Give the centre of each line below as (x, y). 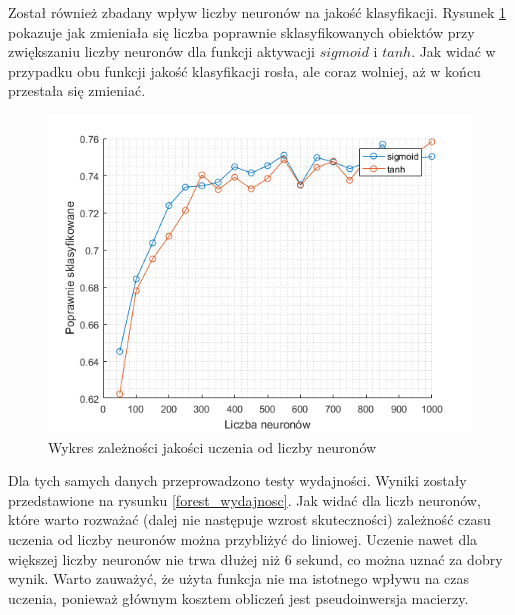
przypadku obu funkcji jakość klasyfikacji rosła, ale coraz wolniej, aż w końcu (244, 70)
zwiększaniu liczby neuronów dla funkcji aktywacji (161, 51)
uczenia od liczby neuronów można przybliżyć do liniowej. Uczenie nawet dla (243, 538)
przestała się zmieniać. (77, 90)
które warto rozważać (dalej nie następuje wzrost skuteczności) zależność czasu (249, 519)
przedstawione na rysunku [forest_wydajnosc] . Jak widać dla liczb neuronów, (244, 499)
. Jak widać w (453, 51)
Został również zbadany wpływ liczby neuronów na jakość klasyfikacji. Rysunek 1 (257, 12)
